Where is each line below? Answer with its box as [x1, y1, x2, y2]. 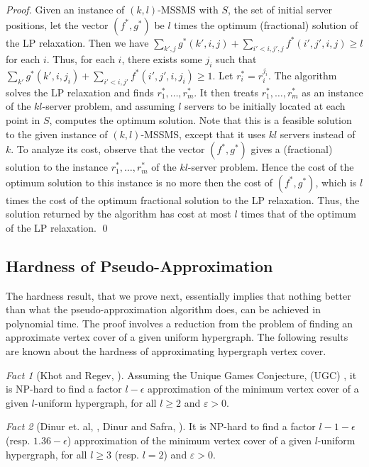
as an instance [302, 84, 363, 99]
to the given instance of [6, 126, 108, 141]
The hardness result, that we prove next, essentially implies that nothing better [6, 288, 351, 303]
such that [216, 52, 257, 67]
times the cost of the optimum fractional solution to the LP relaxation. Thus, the [6, 192, 360, 207]
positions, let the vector [6, 17, 109, 32]
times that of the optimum [241, 206, 356, 221]
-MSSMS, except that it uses [141, 126, 265, 141]
